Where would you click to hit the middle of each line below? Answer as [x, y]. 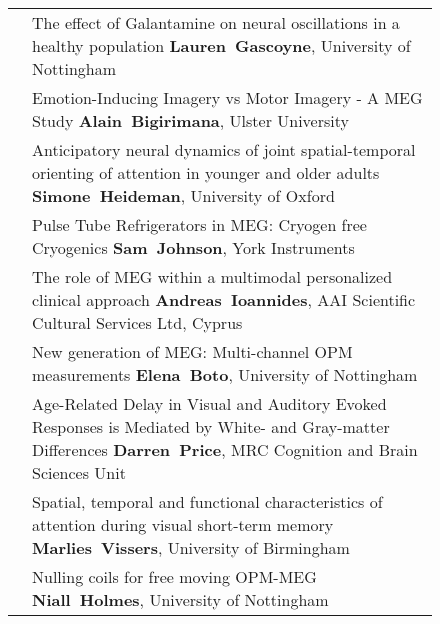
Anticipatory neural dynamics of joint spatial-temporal [224, 149]
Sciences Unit [79, 472]
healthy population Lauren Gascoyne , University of [221, 45]
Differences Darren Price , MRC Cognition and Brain [225, 449]
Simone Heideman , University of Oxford [183, 195]
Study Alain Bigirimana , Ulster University [190, 120]
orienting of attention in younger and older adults [206, 172]
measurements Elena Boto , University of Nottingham [225, 374]
